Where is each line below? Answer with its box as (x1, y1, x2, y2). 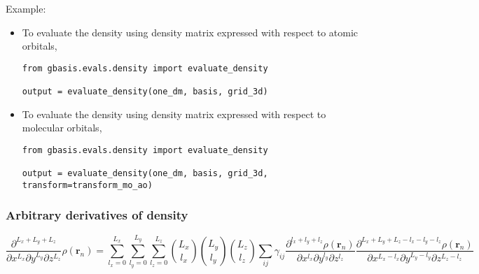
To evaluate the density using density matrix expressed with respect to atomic (22, 24, 359, 39)
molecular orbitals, (22, 120, 102, 135)
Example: (6, 1, 46, 15)
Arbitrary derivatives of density (6, 206, 188, 224)
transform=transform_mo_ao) (22, 180, 153, 190)
